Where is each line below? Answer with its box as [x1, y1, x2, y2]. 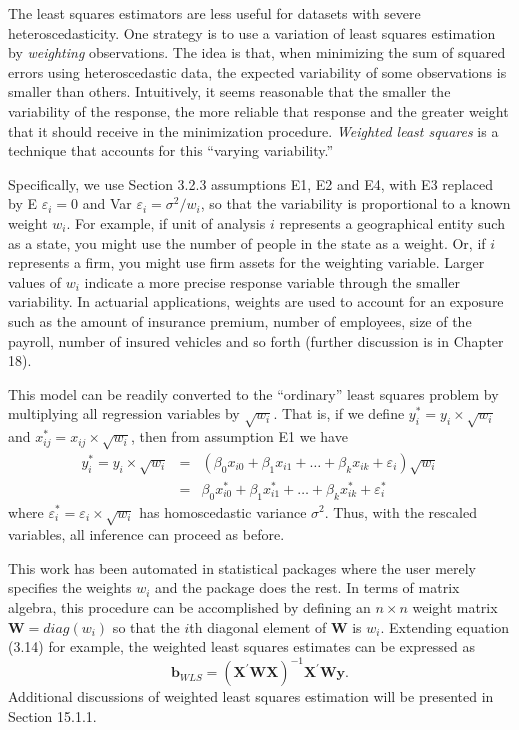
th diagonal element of [189, 616, 327, 637]
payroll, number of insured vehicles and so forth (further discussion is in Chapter [8, 330, 504, 351]
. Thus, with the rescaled [324, 501, 477, 522]
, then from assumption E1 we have [130, 426, 348, 447]
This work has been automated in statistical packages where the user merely [8, 557, 477, 578]
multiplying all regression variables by [8, 403, 240, 424]
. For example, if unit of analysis [66, 212, 266, 233]
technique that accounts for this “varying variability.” [8, 140, 334, 161]
